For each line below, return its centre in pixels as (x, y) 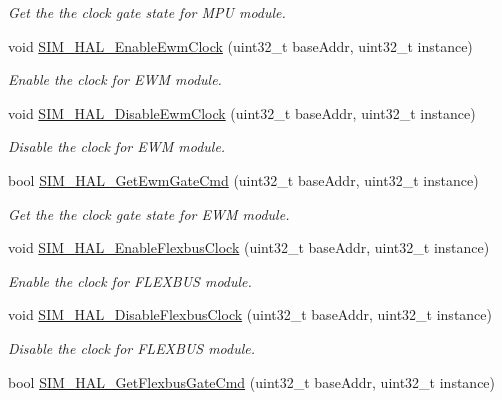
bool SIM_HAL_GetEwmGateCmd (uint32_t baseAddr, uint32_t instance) (243, 179)
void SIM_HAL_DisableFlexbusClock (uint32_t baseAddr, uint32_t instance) (250, 314)
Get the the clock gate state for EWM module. (149, 213)
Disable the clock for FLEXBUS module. (132, 347)
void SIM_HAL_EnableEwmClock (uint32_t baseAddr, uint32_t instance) (240, 45)
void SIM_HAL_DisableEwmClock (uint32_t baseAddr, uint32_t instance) (242, 112)
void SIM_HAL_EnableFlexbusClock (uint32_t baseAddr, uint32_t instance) (249, 247)
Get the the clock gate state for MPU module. (147, 12)
